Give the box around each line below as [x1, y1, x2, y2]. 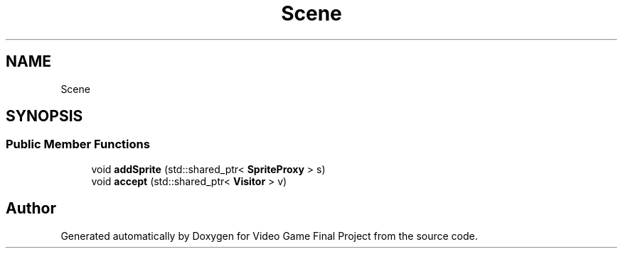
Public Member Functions [6, 137, 150, 152]
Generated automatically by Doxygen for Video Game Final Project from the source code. [60, 229, 478, 242]
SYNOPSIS [6, 107, 83, 126]
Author [6, 199, 56, 218]
